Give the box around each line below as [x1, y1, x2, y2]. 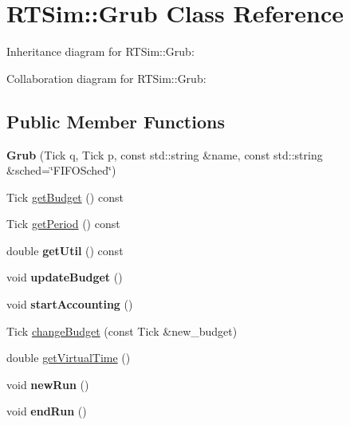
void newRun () [6, 376, 89, 392]
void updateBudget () [6, 269, 123, 285]
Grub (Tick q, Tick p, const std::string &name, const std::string [6, 146, 323, 163]
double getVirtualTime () [6, 349, 131, 366]
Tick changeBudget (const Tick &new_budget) [6, 322, 238, 339]
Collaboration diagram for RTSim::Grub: [6, 69, 206, 86]
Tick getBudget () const [6, 188, 124, 205]
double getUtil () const [6, 242, 124, 258]
